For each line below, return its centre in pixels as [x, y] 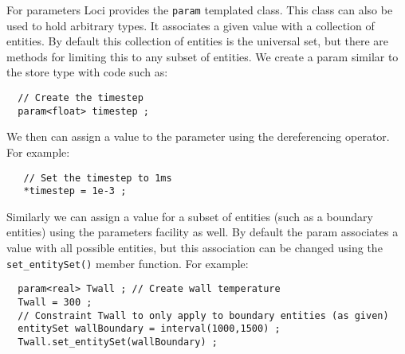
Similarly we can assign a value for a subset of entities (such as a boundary [190, 216]
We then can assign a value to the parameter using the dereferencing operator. [198, 136]
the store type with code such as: [87, 72]
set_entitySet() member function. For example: [128, 263]
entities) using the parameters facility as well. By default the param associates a [202, 232]
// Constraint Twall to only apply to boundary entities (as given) [203, 315]
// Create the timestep [81, 98]
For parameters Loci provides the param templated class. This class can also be [200, 10]
